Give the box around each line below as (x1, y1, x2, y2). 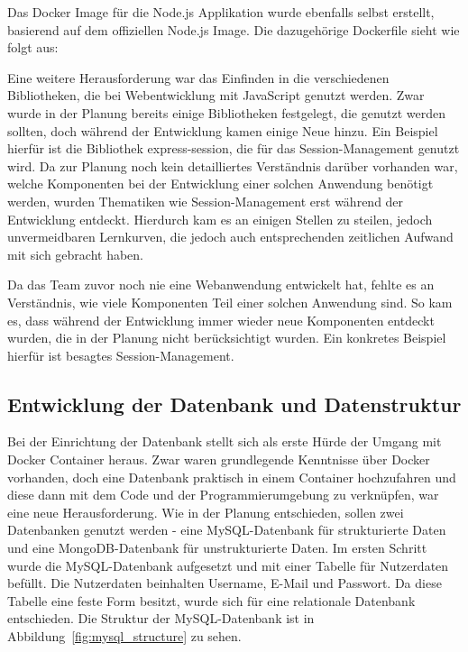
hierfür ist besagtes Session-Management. (7, 345, 234, 364)
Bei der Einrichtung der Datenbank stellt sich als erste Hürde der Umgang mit (7, 432, 442, 451)
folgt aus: (7, 38, 59, 57)
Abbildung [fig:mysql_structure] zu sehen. (7, 627, 242, 646)
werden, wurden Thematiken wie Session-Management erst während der (7, 191, 404, 210)
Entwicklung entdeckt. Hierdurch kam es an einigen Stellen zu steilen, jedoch (7, 209, 433, 228)
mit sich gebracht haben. (7, 244, 144, 263)
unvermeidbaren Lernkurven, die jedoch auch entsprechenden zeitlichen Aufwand (7, 227, 454, 246)
